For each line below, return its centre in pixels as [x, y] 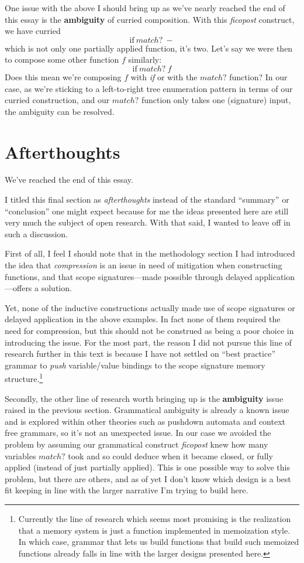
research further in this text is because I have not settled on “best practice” [140, 354]
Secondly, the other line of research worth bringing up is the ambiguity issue [144, 398]
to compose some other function [62, 59]
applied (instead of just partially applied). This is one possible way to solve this [147, 467]
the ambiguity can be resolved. [60, 111]
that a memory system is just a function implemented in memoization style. [154, 530]
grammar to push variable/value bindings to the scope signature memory [135, 365]
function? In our [258, 76]
